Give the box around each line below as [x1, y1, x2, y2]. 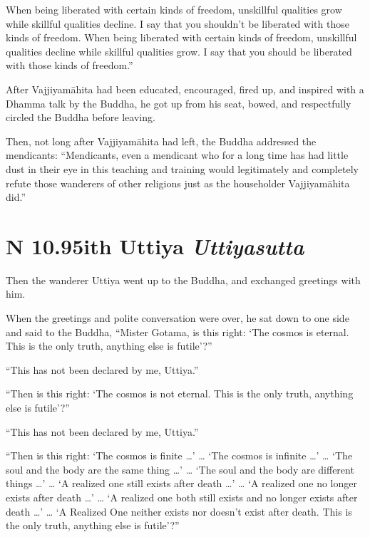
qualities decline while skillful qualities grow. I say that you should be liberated [6, 43, 352, 58]
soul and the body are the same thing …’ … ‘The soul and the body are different [6, 462, 354, 476]
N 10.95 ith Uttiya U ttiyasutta [6, 231, 304, 261]
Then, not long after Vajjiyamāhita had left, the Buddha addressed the [6, 133, 317, 148]
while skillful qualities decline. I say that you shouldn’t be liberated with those [6, 16, 349, 31]
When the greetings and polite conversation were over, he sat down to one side [6, 311, 349, 325]
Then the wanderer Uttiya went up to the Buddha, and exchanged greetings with [6, 272, 361, 287]
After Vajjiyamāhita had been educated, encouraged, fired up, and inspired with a [6, 81, 364, 96]
